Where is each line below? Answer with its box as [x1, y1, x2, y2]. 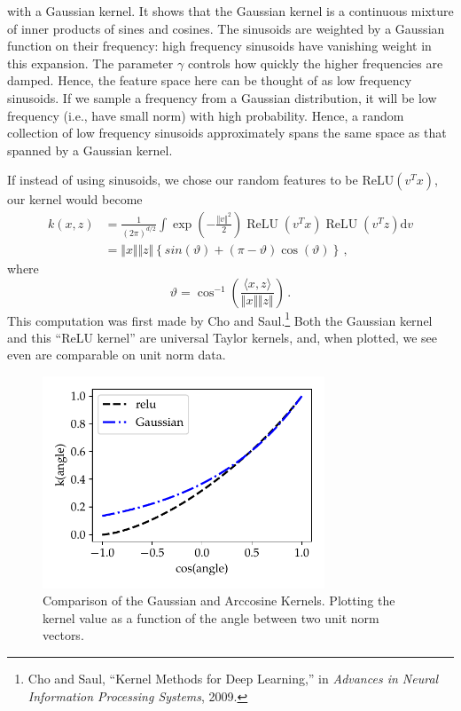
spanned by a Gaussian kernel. [7, 140, 173, 159]
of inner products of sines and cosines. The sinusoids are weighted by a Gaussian [7, 19, 445, 37]
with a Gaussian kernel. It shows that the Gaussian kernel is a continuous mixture [7, 2, 454, 20]
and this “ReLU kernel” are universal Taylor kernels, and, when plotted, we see [7, 328, 438, 346]
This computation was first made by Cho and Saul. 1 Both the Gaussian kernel [7, 308, 433, 329]
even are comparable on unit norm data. [7, 345, 226, 364]
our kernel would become [7, 190, 143, 209]
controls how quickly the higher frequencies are [187, 53, 443, 72]
